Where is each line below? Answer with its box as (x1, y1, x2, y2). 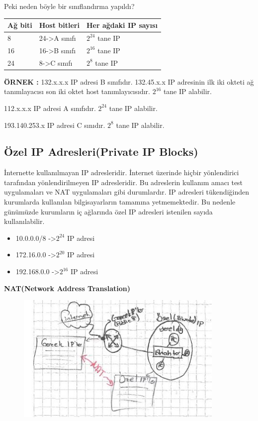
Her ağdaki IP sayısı (86, 20, 158, 30)
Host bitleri (39, 20, 80, 30)
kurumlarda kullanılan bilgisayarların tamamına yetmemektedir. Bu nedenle (4, 197, 236, 207)
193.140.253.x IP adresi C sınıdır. (4, 119, 105, 130)
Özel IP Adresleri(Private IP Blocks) (4, 144, 198, 159)
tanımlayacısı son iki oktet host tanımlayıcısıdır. (4, 86, 150, 97)
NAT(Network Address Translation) (4, 283, 130, 293)
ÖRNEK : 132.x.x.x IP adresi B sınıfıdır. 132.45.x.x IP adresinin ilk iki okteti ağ (4, 76, 254, 87)
